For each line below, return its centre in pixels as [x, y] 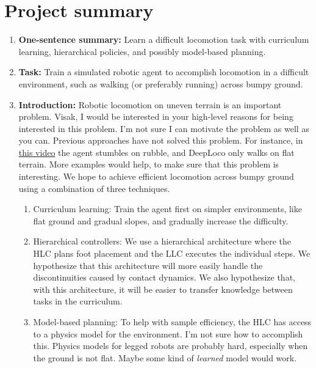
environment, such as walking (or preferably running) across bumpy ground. [161, 83]
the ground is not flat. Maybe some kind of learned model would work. [165, 357]
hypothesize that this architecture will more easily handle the [148, 265]
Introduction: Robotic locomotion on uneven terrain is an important [150, 104]
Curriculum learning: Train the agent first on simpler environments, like [167, 209]
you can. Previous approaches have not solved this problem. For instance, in [161, 140]
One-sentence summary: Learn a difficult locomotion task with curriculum [164, 39]
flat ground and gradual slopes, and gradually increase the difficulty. [161, 220]
